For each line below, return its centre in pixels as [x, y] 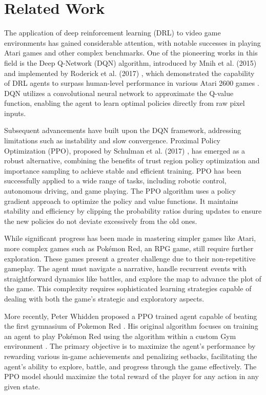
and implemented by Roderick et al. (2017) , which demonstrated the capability [129, 73]
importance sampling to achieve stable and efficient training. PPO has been [123, 170]
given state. [22, 386]
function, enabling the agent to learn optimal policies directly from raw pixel [125, 103]
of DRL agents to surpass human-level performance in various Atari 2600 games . [132, 83]
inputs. [15, 113]
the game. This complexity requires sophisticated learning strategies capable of [128, 288]
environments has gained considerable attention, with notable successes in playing [132, 42]
